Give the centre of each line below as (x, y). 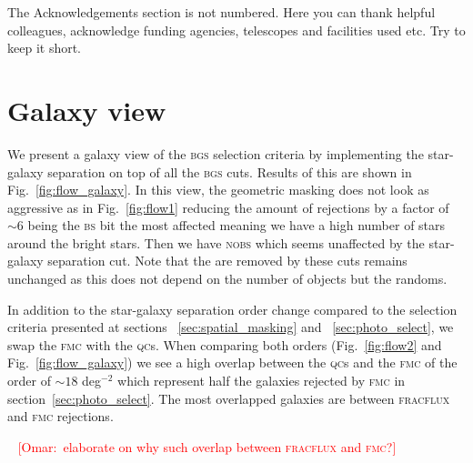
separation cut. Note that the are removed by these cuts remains (227, 261)
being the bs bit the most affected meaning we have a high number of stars (236, 225)
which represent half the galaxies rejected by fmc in (262, 381)
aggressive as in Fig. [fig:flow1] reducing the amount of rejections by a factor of (228, 207)
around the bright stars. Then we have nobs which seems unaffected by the (216, 242)
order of (29, 381)
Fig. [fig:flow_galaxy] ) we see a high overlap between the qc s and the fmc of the (232, 362)
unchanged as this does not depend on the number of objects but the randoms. (227, 279)
